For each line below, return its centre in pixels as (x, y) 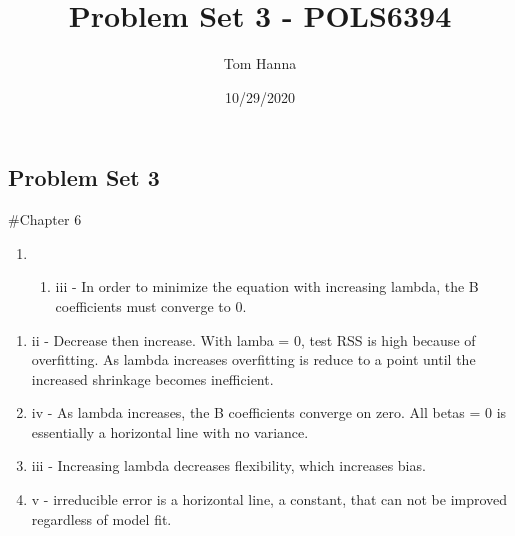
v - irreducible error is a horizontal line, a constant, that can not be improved (269, 499)
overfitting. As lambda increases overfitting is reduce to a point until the (253, 359)
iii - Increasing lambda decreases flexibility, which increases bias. (228, 465)
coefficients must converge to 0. (151, 305)
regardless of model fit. (101, 518)
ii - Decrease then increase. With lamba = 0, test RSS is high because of (253, 339)
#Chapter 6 (45, 219)
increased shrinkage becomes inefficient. (152, 378)
